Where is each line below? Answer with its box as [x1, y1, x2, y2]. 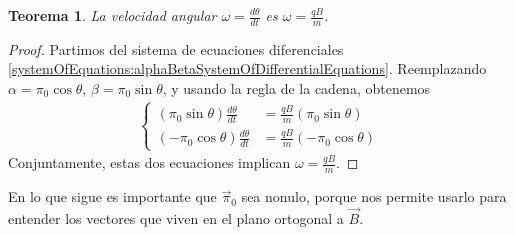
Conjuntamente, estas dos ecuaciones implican [8, 152, 291, 173]
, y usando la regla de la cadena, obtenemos [162, 78, 431, 99]
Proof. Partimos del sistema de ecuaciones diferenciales [8, 38, 344, 59]
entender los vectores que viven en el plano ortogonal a [8, 208, 344, 229]
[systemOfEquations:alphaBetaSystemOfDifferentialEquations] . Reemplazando [8, 58, 487, 79]
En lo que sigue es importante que [8, 186, 217, 207]
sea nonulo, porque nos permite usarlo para [241, 186, 507, 207]
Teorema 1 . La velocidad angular [8, 5, 217, 25]
